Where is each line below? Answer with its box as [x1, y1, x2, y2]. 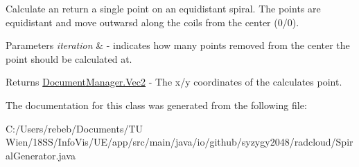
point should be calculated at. [6, 51, 132, 66]
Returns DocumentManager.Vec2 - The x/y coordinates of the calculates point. [6, 75, 342, 89]
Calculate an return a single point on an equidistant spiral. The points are [6, 1, 321, 15]
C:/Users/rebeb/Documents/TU [6, 121, 143, 135]
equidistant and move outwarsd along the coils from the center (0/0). [6, 14, 299, 29]
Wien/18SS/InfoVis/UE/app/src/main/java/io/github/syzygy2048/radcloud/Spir [6, 135, 353, 149]
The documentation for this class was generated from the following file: [6, 97, 307, 112]
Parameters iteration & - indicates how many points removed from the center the [6, 38, 350, 52]
